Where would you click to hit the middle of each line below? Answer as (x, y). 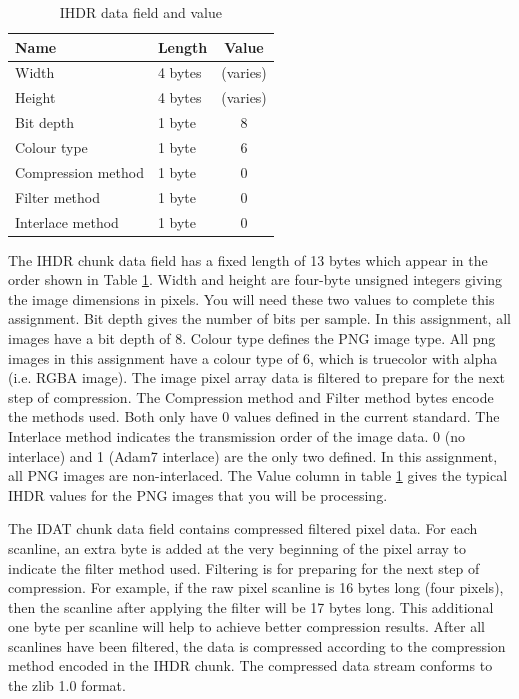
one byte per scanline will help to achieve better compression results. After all (246, 626)
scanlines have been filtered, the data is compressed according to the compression (257, 645)
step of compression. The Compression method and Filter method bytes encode (251, 396)
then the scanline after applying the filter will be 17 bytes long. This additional (251, 606)
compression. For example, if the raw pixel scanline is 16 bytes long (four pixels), (256, 587)
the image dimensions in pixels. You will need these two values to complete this (251, 298)
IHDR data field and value (140, 12)
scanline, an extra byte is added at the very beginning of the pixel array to (237, 547)
